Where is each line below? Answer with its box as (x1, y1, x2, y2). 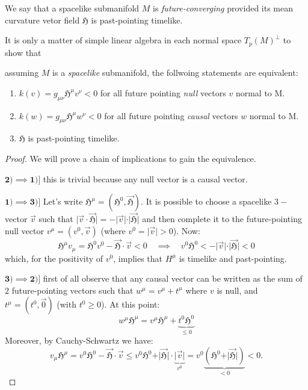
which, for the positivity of (5, 252, 103, 264)
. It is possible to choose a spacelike (141, 195, 272, 208)
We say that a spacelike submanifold (5, 2, 140, 14)
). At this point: (101, 298, 160, 311)
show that (5, 46, 42, 58)
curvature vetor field (5, 13, 80, 26)
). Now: (173, 224, 200, 237)
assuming (5, 66, 39, 79)
